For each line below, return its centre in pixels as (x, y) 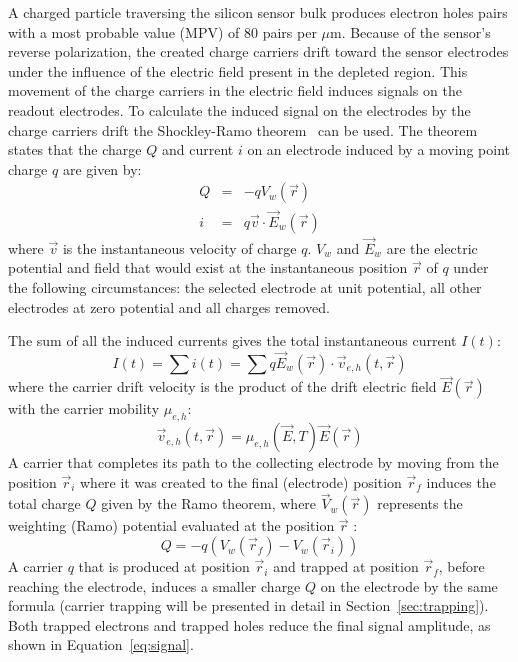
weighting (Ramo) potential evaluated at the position (171, 525)
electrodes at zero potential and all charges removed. (169, 306)
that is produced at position (164, 566)
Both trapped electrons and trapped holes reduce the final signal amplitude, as (249, 624)
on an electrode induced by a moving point (378, 149)
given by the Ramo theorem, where (209, 503)
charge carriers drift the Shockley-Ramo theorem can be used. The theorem (243, 129)
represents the (420, 503)
